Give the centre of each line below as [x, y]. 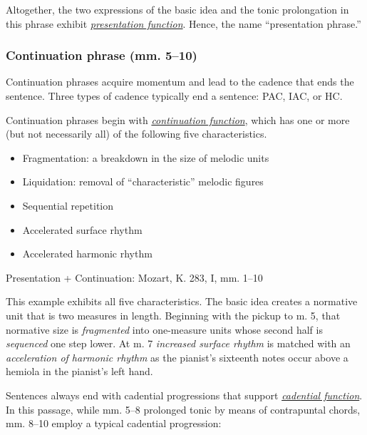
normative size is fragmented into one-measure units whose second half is [164, 329]
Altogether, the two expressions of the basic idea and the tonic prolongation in [177, 9]
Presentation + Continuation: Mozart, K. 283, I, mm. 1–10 [134, 277]
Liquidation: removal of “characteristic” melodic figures [143, 181]
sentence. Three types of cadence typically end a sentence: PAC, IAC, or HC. [174, 96]
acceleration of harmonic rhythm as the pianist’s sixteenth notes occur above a [177, 357]
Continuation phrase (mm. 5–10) [102, 55]
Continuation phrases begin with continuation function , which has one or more [178, 119]
